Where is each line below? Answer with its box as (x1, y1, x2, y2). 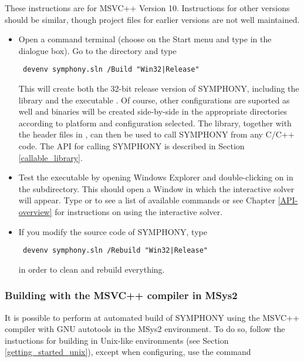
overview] (18, 205, 52, 217)
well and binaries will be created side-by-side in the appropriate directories (18, 105, 287, 118)
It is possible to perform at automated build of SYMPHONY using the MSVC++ (5, 311, 299, 323)
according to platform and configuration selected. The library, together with (18, 116, 292, 129)
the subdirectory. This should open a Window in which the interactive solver (18, 182, 295, 195)
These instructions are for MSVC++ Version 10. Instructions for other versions (5, 2, 290, 14)
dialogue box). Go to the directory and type (18, 44, 177, 56)
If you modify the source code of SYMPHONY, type (18, 225, 207, 237)
